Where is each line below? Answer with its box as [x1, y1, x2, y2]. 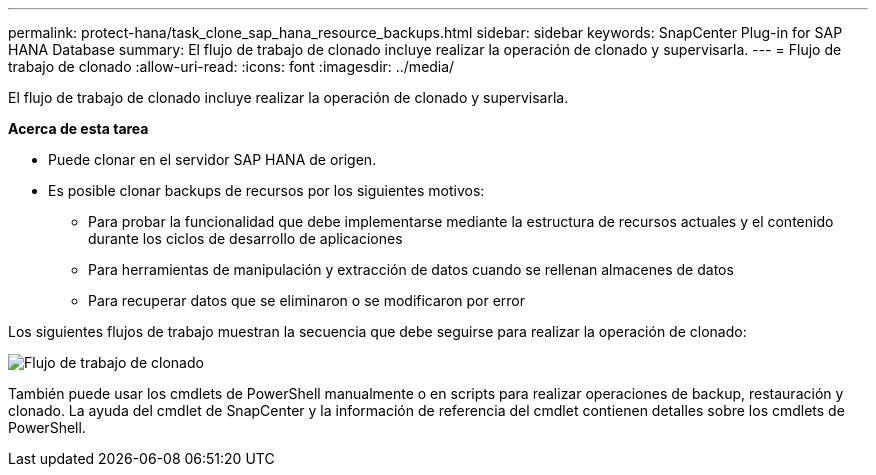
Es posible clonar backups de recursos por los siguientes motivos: [48, 182, 485, 199]
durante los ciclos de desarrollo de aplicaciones [88, 230, 403, 247]
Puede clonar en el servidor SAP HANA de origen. [48, 151, 377, 168]
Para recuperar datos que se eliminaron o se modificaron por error [88, 292, 526, 309]
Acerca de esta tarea [8, 120, 149, 137]
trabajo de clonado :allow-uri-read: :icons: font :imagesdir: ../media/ [8, 58, 455, 75]
